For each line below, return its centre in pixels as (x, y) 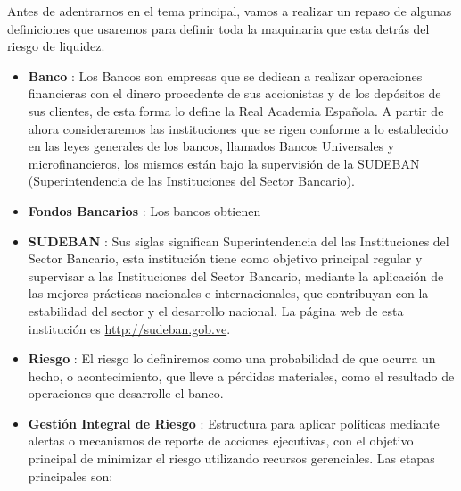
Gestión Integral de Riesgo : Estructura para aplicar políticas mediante (234, 423)
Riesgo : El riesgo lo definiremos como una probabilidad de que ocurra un (232, 358)
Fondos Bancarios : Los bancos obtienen (144, 210)
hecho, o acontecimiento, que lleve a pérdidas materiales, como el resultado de (241, 375)
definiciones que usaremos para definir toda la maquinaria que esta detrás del (218, 28)
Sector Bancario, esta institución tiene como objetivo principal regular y (225, 258)
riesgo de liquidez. (56, 46)
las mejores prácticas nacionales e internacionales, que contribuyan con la (228, 293)
